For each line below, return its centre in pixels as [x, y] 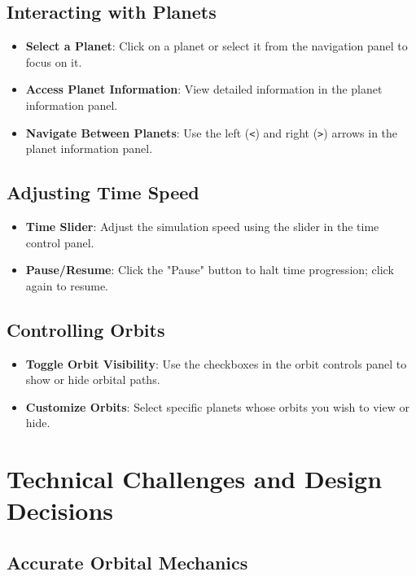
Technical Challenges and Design [195, 479]
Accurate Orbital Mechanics [127, 562]
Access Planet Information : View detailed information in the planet [204, 89]
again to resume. [67, 285]
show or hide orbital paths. [93, 380]
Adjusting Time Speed [103, 192]
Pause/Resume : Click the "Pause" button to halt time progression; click [210, 270]
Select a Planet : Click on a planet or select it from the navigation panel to [217, 46]
